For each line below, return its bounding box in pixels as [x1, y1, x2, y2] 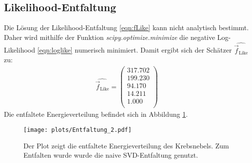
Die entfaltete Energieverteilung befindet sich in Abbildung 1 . [4, 109, 188, 119]
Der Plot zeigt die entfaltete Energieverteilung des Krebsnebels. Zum [23, 140, 229, 150]
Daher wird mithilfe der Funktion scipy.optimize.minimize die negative [4, 32, 215, 42]
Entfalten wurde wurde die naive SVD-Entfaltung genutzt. [23, 150, 198, 160]
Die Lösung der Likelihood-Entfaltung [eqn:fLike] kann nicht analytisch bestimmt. [4, 22, 249, 33]
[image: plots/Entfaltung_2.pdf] [23, 126, 132, 133]
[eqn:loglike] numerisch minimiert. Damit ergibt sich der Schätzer [37, 45, 232, 55]
